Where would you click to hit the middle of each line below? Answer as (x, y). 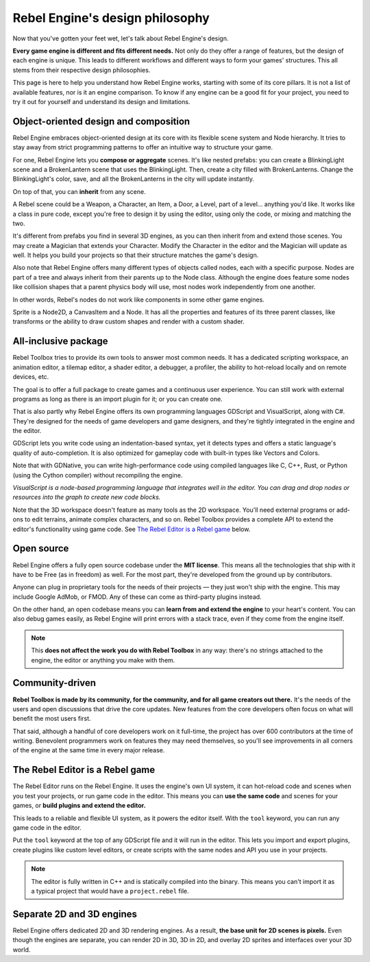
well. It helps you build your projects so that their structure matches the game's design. (136, 255)
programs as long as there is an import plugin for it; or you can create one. (118, 399)
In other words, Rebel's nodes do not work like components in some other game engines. (139, 299)
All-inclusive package (61, 342)
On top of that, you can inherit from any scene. (79, 191)
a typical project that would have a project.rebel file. (110, 891)
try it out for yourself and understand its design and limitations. (101, 101)
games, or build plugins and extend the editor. (79, 806)
